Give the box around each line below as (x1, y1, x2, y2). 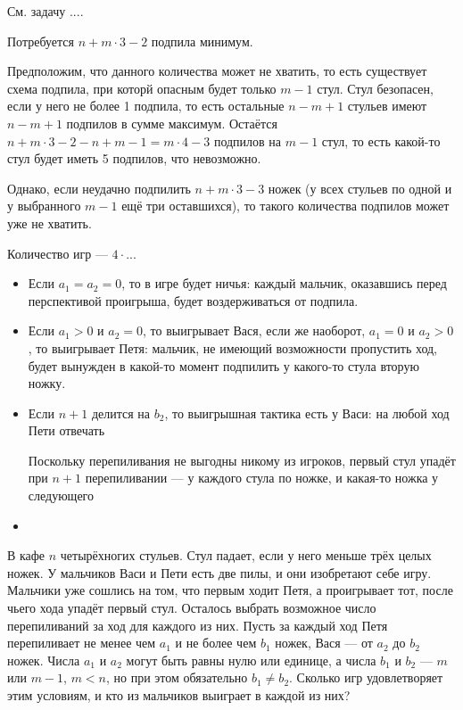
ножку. (28, 374, 66, 392)
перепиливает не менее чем (7, 633, 156, 652)
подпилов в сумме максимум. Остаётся (66, 113, 277, 132)
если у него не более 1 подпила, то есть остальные (7, 96, 285, 115)
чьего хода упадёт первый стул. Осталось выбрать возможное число (7, 599, 376, 617)
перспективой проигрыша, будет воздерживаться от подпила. (28, 291, 359, 310)
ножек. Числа (7, 650, 80, 669)
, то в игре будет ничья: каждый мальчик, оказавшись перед (121, 274, 447, 293)
